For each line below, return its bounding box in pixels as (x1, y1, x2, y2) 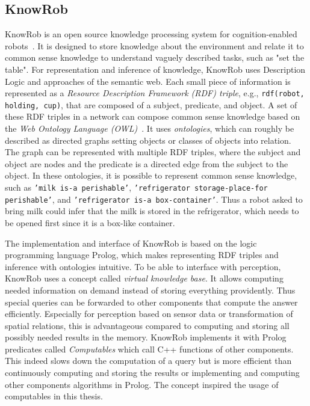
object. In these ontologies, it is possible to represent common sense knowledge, (5, 169, 297, 182)
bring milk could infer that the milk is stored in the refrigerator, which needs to (5, 205, 299, 217)
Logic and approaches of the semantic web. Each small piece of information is (5, 75, 291, 87)
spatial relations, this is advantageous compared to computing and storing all (5, 319, 290, 331)
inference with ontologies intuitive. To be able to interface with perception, (5, 260, 281, 272)
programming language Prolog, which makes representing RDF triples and (5, 248, 279, 261)
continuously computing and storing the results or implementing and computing (5, 366, 300, 379)
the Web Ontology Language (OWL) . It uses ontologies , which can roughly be (5, 122, 294, 135)
